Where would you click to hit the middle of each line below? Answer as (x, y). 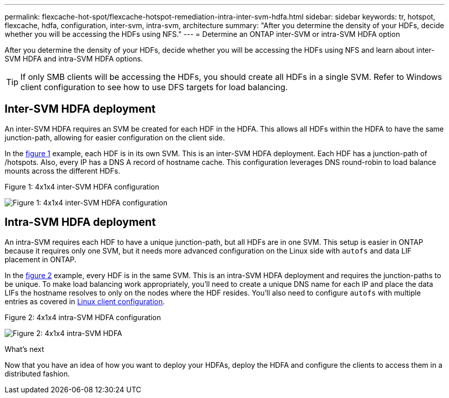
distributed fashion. (37, 373)
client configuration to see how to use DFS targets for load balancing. (154, 87)
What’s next (25, 349)
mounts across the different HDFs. (62, 171)
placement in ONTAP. (41, 259)
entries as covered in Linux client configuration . (85, 301)
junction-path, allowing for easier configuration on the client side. (115, 137)
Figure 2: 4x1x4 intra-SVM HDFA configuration (83, 317)
